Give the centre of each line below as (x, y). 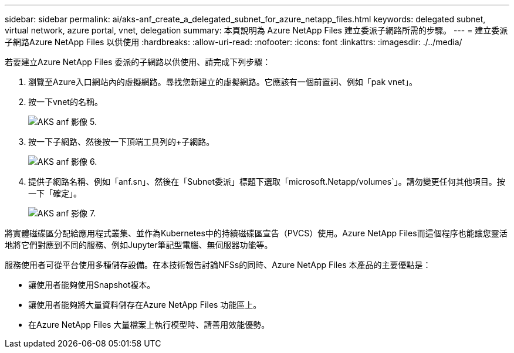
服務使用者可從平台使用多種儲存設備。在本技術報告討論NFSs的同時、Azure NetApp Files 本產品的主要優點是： (218, 265)
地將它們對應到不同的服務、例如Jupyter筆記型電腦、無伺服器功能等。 (139, 245)
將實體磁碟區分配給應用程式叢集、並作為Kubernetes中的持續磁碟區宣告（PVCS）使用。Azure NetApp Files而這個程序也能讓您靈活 (256, 233)
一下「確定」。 (55, 193)
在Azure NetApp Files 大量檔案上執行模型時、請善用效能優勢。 (149, 325)
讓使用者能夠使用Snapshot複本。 (92, 285)
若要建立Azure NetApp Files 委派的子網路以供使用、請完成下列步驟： (138, 62)
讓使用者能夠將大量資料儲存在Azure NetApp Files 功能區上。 (145, 305)
